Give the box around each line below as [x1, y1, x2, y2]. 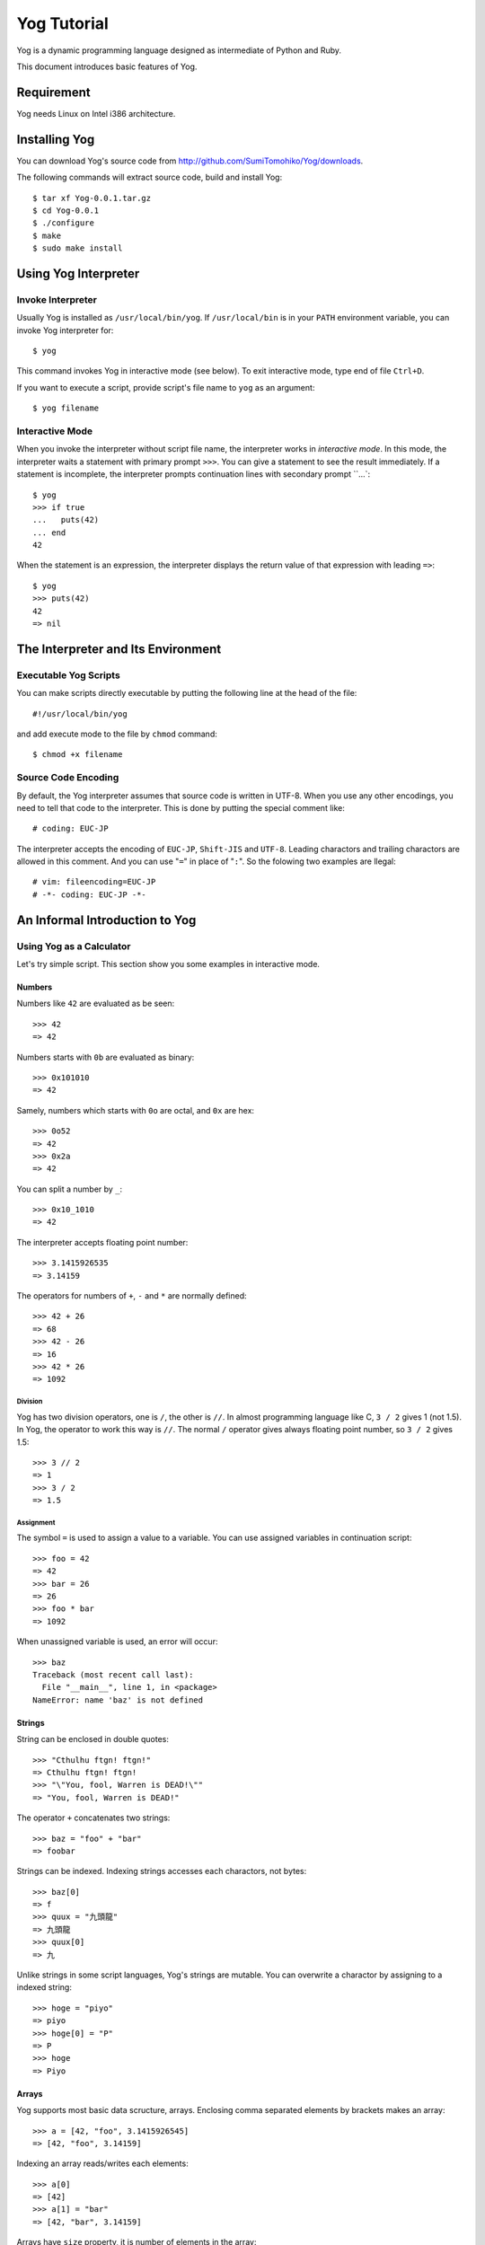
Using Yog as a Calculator [16, 939, 131, 952]
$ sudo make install [32, 243, 123, 253]
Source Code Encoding [16, 771, 119, 784]
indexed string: [16, 1982, 72, 1993]
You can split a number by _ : [16, 1184, 123, 1194]
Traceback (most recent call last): [32, 1669, 194, 1679]
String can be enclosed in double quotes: [16, 1734, 170, 1745]
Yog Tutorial [16, 13, 110, 33]
